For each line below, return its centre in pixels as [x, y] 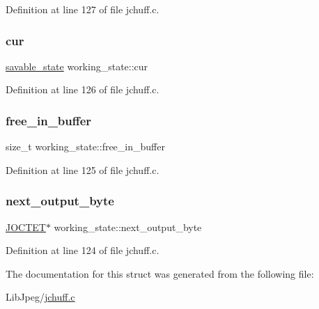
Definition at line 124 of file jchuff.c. [83, 250]
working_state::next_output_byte [128, 227]
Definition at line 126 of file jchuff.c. [83, 89]
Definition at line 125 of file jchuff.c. [83, 169]
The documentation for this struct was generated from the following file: [160, 273]
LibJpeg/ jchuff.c [40, 297]
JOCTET [26, 227]
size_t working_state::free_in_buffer [85, 146]
